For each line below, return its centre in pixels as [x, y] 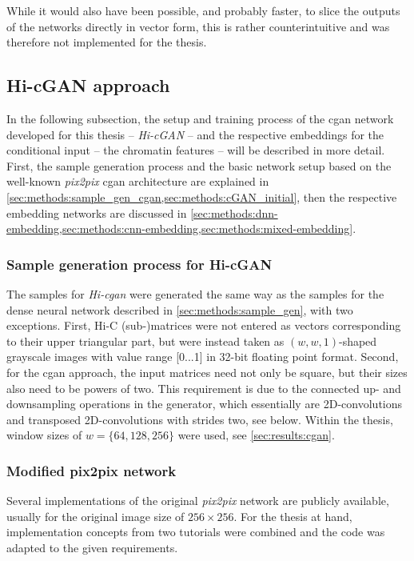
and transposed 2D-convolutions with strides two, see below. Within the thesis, [200, 419]
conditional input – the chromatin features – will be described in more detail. [196, 150]
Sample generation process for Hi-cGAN [139, 264]
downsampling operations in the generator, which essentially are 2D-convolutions [205, 404]
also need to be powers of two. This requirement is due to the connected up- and [204, 388]
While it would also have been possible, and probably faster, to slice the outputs [203, 10]
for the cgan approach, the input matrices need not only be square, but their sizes [207, 372]
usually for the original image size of [96, 516]
